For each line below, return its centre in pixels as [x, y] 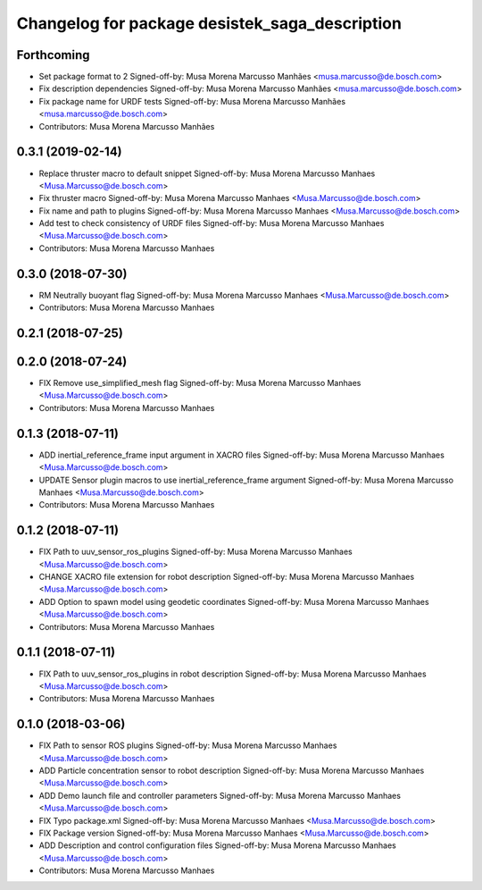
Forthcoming [53, 55]
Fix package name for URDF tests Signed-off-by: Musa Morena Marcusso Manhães [192, 101]
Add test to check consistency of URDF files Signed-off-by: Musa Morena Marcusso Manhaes [212, 223]
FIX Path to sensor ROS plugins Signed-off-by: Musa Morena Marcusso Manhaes [188, 745]
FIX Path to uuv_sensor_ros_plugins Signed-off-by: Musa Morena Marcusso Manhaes [195, 552]
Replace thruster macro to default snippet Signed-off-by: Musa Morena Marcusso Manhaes [207, 173]
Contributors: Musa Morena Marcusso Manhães [127, 126]
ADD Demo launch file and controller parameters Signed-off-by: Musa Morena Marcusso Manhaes [220, 795]
